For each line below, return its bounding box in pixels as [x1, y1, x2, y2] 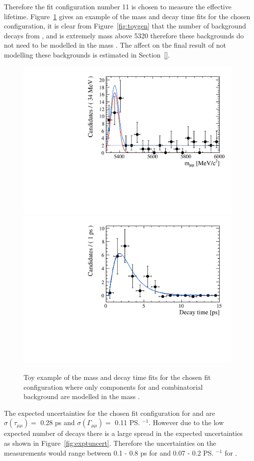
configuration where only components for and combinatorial [24, 381, 203, 392]
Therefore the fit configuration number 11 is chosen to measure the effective [4, 1, 231, 11]
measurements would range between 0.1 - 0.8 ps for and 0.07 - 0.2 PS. [4, 447, 214, 458]
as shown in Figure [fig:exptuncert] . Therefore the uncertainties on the [4, 438, 216, 448]
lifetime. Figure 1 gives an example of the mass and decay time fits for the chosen [4, 11, 251, 21]
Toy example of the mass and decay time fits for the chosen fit [24, 372, 211, 382]
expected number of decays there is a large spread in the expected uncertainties [4, 428, 243, 438]
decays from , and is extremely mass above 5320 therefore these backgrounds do [4, 30, 244, 40]
